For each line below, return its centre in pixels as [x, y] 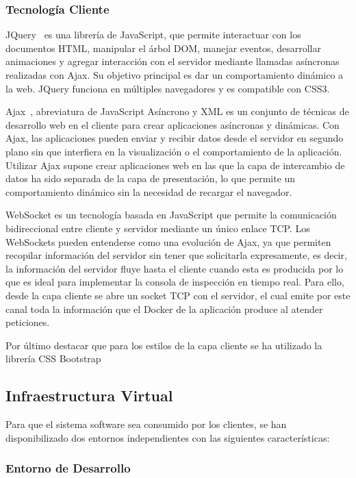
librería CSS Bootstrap [53, 358]
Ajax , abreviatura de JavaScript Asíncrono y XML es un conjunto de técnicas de [177, 111]
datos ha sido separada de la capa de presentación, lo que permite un [151, 178]
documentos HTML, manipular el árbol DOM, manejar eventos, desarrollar [163, 48]
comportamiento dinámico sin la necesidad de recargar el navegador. [149, 191]
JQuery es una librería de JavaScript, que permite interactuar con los [153, 35]
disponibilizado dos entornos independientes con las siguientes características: [168, 437]
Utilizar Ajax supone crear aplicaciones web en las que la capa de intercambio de [175, 165]
